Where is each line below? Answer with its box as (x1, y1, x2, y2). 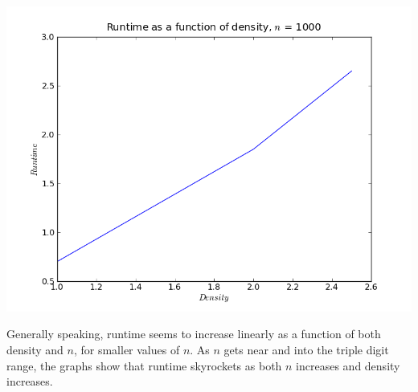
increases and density (296, 357, 400, 374)
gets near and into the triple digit (223, 341, 389, 358)
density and (6, 341, 64, 358)
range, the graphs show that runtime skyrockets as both (6, 357, 282, 374)
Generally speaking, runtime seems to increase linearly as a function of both (6, 325, 381, 342)
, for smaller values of (73, 341, 180, 358)
